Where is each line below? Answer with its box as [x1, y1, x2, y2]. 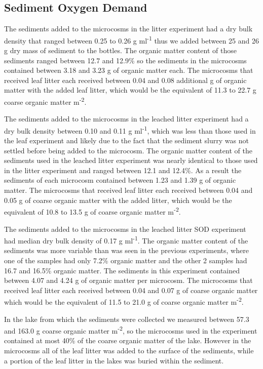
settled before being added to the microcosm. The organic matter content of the [4, 145, 252, 155]
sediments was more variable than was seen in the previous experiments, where [4, 245, 249, 256]
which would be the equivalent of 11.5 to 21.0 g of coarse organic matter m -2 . [4, 295, 244, 307]
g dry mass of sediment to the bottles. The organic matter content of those [4, 45, 237, 56]
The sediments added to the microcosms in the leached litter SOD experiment [4, 223, 246, 234]
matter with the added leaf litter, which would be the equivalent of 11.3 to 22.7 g [4, 85, 256, 95]
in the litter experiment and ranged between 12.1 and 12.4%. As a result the [4, 165, 242, 175]
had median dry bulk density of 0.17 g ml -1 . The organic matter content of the [4, 234, 248, 245]
